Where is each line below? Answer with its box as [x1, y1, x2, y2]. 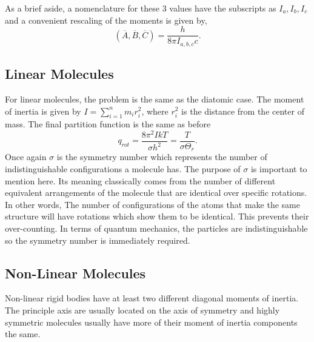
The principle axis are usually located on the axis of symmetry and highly [5, 304, 280, 317]
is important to [250, 163, 307, 175]
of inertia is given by [5, 104, 81, 117]
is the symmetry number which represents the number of [56, 150, 267, 163]
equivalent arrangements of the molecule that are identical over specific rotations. [5, 186, 307, 199]
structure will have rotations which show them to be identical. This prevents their [5, 210, 309, 223]
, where [141, 104, 169, 117]
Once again [5, 150, 47, 163]
